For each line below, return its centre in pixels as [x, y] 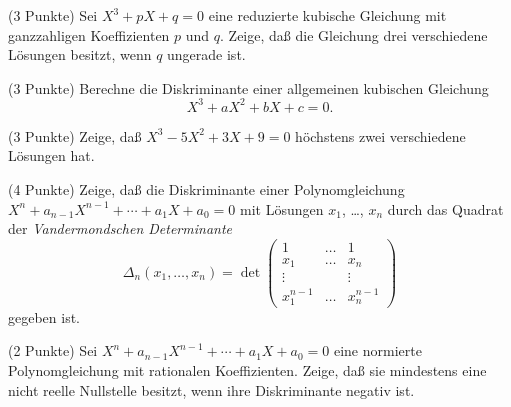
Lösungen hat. [51, 155]
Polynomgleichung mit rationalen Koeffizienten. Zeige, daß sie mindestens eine [247, 369]
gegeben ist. [44, 316]
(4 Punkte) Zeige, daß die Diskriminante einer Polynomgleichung [206, 189]
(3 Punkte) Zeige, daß [75, 135]
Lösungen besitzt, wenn [80, 54]
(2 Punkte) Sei [53, 350]
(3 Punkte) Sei [53, 15]
